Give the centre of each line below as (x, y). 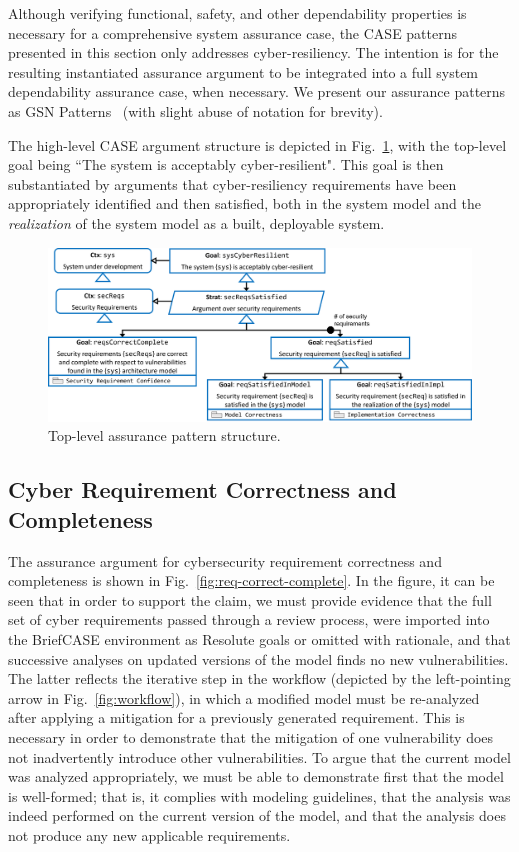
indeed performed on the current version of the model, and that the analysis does (257, 815)
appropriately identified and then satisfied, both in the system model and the (244, 203)
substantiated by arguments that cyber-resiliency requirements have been (232, 183)
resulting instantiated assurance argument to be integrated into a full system (243, 71)
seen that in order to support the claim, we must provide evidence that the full (250, 599)
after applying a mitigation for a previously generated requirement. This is (236, 717)
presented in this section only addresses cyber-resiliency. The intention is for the (253, 52)
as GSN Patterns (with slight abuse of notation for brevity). (195, 110)
